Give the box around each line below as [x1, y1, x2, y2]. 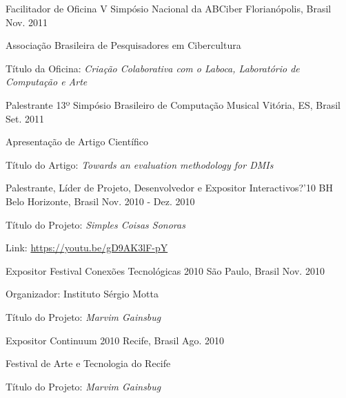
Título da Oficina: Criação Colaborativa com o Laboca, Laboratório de [6, 61, 300, 75]
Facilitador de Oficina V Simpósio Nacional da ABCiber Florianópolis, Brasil [6, 1, 332, 15]
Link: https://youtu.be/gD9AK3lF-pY [6, 240, 168, 255]
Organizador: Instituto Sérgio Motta [6, 286, 159, 301]
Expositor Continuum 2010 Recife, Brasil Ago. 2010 [6, 333, 225, 347]
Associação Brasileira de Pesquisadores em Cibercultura [6, 38, 241, 52]
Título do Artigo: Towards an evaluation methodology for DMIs [6, 157, 274, 171]
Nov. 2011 [6, 14, 48, 29]
